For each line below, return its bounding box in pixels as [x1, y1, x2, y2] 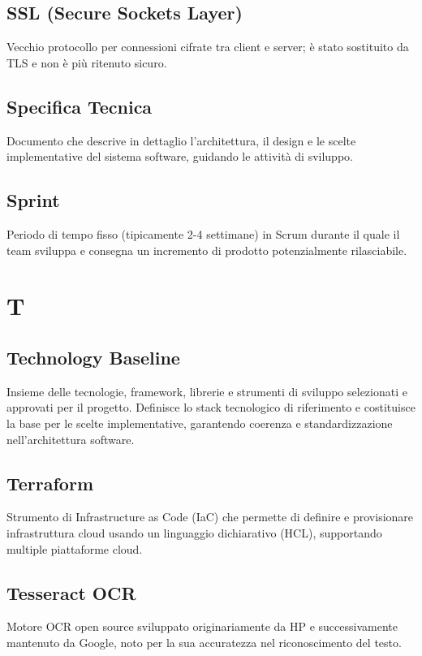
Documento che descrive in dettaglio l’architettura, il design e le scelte [6, 132, 356, 149]
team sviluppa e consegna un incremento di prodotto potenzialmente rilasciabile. [6, 241, 407, 258]
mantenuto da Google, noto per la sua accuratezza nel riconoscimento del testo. [6, 633, 402, 650]
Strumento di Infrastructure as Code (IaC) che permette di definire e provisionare [6, 508, 414, 525]
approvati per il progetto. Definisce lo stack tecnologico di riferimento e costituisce [6, 399, 416, 416]
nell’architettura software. [6, 430, 135, 447]
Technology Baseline [6, 344, 180, 369]
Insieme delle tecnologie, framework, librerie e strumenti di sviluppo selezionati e [6, 382, 407, 399]
